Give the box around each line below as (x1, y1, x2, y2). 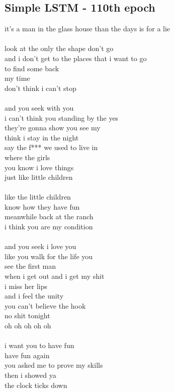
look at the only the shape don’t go (5, 43, 114, 54)
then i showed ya (5, 369, 56, 380)
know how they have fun (5, 201, 80, 212)
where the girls (5, 152, 50, 162)
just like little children (5, 172, 73, 182)
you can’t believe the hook (5, 300, 86, 311)
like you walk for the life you (5, 251, 93, 261)
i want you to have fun (5, 340, 74, 351)
